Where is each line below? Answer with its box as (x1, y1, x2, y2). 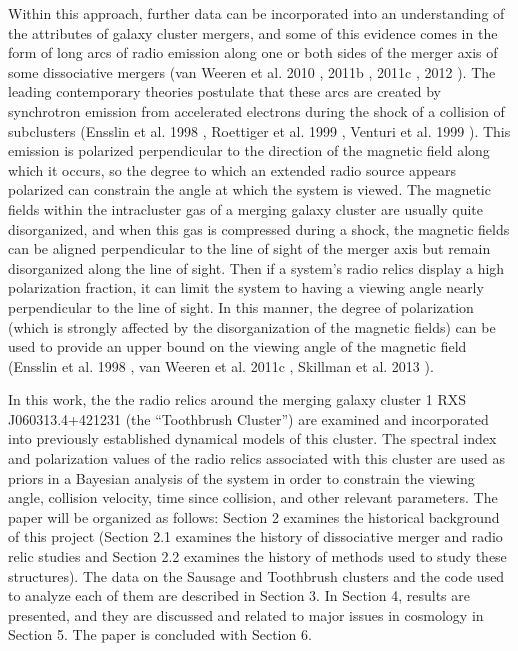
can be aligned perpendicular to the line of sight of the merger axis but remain (8, 238, 491, 259)
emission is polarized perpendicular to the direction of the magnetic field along (8, 140, 490, 161)
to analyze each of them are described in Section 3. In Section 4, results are (8, 585, 470, 606)
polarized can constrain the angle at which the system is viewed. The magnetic (8, 179, 491, 200)
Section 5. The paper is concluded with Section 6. (8, 624, 312, 645)
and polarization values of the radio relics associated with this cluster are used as (8, 448, 506, 469)
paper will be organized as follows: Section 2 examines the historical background (8, 506, 500, 527)
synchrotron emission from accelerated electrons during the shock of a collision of (8, 100, 505, 121)
